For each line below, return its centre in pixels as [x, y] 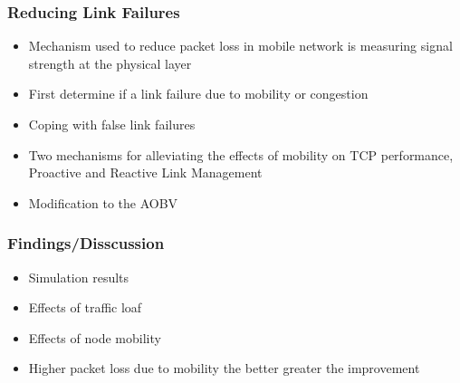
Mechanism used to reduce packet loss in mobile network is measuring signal [240, 46]
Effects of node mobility [95, 337]
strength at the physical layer [110, 63]
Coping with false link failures [112, 124]
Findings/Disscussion [86, 243]
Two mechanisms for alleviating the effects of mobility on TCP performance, [241, 154]
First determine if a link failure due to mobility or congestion [198, 94]
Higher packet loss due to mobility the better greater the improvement [224, 368]
